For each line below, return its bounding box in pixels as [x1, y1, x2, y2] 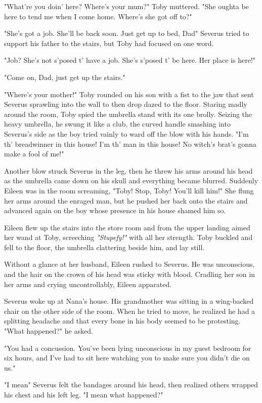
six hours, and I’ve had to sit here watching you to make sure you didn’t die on [4, 352, 250, 363]
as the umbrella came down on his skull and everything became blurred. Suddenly [4, 175, 258, 186]
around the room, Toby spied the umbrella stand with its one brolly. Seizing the [4, 108, 252, 119]
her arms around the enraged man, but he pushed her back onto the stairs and [4, 195, 248, 206]
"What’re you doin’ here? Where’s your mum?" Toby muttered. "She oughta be [4, 1, 249, 11]
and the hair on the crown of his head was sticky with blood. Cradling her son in [4, 269, 255, 279]
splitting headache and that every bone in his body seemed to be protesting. [4, 315, 241, 326]
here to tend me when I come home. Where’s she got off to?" [4, 11, 192, 21]
